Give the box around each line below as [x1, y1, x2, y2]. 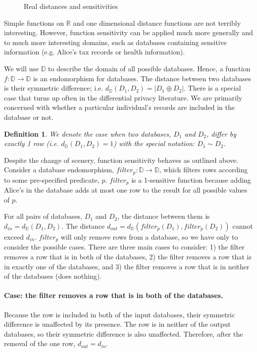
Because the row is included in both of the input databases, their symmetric [4, 309, 235, 319]
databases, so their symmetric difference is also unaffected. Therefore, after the [4, 328, 243, 339]
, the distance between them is [117, 211, 210, 221]
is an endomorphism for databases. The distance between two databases [33, 73, 251, 83]
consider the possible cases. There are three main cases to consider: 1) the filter [4, 242, 245, 252]
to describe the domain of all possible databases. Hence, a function [48, 63, 251, 73]
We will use [4, 63, 39, 73]
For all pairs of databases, [4, 211, 83, 221]
